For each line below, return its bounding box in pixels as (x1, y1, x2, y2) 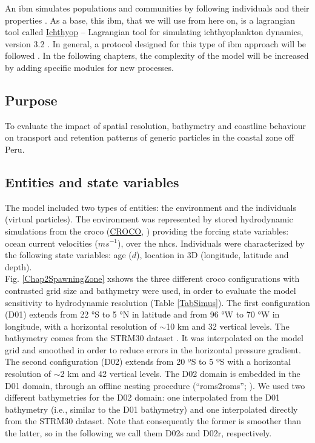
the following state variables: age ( (5, 248, 132, 261)
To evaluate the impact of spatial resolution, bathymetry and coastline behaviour (5, 119, 306, 132)
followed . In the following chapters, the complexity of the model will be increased (5, 49, 309, 62)
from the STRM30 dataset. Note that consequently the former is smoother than (5, 415, 302, 427)
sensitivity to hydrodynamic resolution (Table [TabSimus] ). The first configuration (5, 296, 310, 308)
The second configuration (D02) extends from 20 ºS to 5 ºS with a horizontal (5, 355, 291, 368)
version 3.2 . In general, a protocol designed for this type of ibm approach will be (5, 37, 307, 50)
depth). (5, 260, 32, 273)
